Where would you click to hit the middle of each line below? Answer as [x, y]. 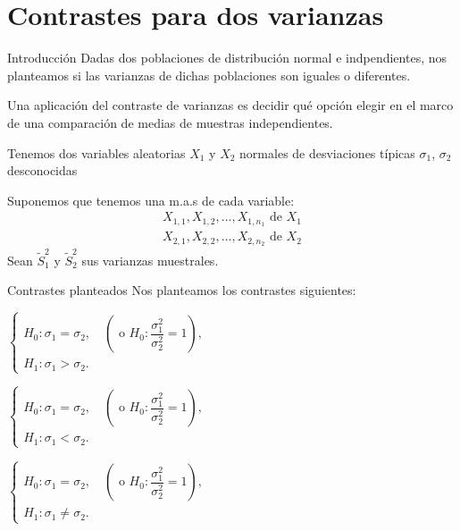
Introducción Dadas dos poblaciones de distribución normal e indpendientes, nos [227, 58]
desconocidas [42, 170]
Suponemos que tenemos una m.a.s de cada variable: [151, 200]
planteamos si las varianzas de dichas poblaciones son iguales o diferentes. [209, 75]
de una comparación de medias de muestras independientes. [170, 122]
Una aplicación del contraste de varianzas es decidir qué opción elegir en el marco [230, 105]
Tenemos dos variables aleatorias [96, 152]
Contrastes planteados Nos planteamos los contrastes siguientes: [182, 290]
